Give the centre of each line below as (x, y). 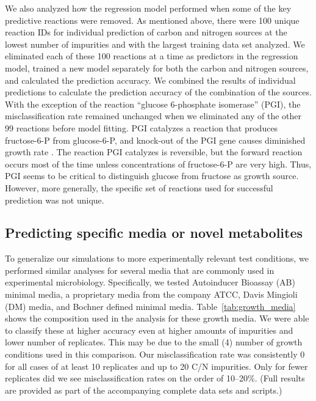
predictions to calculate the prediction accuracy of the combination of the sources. (158, 92)
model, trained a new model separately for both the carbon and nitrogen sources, (157, 68)
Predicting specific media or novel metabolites (154, 233)
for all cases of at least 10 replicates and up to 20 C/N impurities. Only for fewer (156, 366)
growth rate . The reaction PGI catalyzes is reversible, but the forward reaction (154, 152)
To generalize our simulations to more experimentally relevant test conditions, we (157, 258)
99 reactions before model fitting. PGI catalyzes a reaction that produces (142, 127)
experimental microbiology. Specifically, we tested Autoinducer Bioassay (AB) (150, 282)
